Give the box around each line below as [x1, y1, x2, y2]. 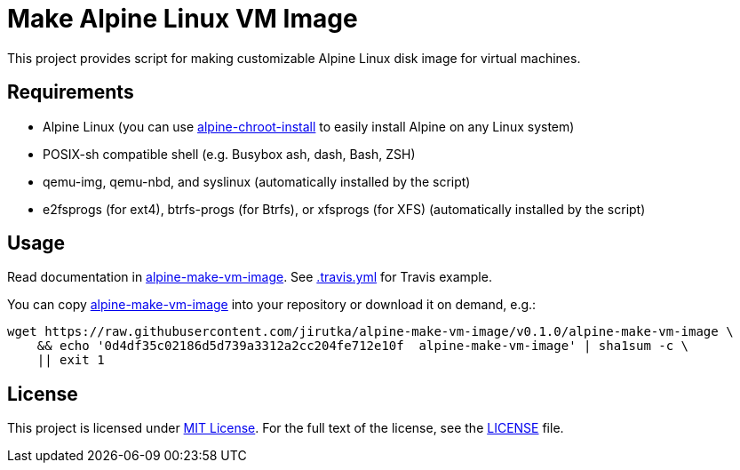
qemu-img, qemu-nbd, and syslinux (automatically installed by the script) [43, 173, 471, 189]
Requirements [7, 81, 134, 104]
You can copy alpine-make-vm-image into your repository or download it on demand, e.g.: [7, 297, 537, 313]
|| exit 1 [36, 353, 105, 368]
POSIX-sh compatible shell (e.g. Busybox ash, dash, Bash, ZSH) [43, 146, 416, 162]
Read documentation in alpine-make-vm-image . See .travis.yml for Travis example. [7, 269, 492, 285]
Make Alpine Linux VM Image [7, 4, 358, 34]
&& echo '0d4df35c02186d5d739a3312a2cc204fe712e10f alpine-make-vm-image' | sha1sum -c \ [36, 339, 689, 354]
